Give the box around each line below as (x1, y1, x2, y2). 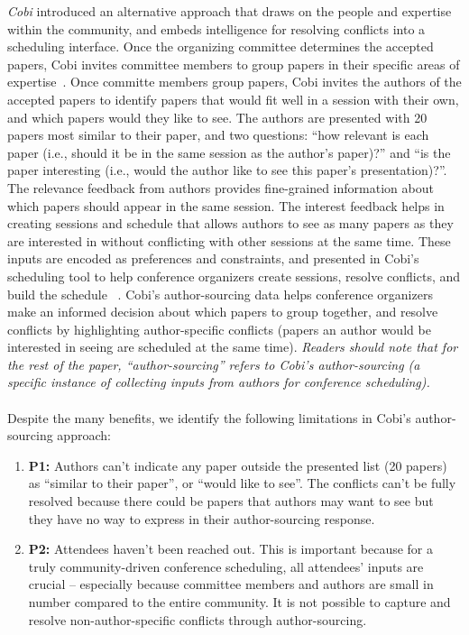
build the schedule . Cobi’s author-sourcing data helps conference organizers (7, 284, 433, 303)
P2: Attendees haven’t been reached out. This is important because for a (28, 539, 434, 558)
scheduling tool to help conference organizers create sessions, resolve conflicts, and (7, 266, 461, 285)
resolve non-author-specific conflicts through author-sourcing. (28, 610, 367, 629)
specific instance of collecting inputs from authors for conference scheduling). (7, 373, 430, 391)
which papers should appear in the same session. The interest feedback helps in (7, 196, 445, 215)
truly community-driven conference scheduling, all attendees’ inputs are (28, 557, 424, 575)
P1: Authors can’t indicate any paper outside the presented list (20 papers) (28, 456, 447, 474)
